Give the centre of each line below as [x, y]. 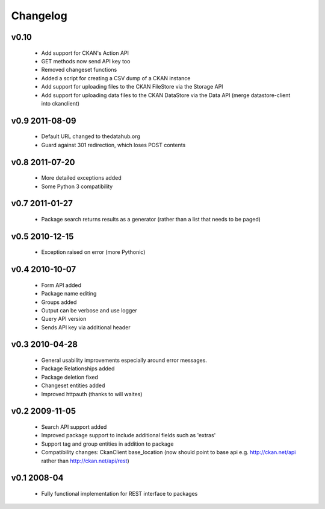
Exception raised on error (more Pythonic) [93, 252]
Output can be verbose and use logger [89, 310]
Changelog [39, 16]
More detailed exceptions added [81, 178]
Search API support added [74, 427]
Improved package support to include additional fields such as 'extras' [128, 435]
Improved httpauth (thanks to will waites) [92, 394]
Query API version [64, 319]
